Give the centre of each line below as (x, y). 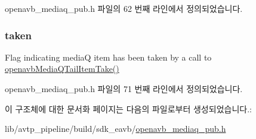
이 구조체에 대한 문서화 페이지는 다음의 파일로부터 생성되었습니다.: (128, 108)
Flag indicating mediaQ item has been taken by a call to (108, 57)
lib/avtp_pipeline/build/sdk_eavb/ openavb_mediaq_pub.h (115, 129)
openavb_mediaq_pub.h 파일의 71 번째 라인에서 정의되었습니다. (124, 89)
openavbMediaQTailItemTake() (62, 69)
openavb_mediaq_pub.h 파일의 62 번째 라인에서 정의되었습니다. (124, 8)
